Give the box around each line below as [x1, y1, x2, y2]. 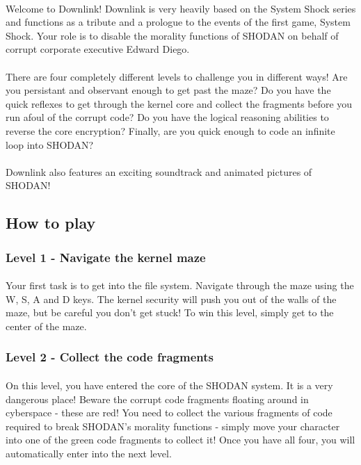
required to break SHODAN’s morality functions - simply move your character [6, 418, 340, 433]
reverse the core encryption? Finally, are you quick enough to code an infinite [6, 123, 335, 138]
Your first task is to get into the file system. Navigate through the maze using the [6, 278, 354, 293]
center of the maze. [6, 318, 87, 333]
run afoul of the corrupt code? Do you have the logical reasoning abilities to [6, 110, 329, 124]
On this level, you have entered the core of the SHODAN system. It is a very [6, 377, 333, 392]
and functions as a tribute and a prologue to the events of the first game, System [6, 15, 351, 29]
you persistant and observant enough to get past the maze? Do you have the [6, 83, 331, 97]
